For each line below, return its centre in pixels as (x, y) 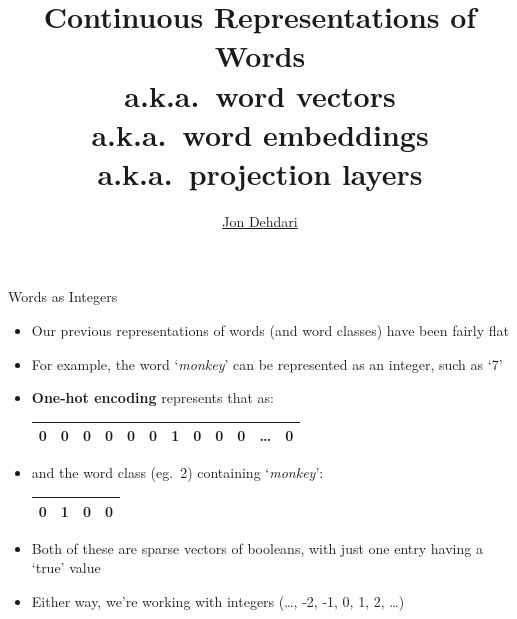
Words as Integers (63, 296)
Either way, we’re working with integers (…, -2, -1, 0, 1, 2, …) (218, 600)
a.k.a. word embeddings (260, 133)
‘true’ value (66, 567)
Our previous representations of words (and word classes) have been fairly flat (270, 330)
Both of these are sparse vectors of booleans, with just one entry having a (257, 547)
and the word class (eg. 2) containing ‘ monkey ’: (177, 472)
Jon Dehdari (260, 220)
